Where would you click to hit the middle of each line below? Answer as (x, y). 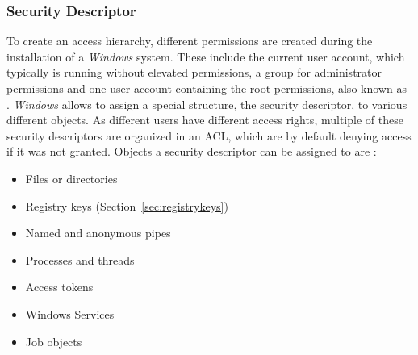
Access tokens (59, 287)
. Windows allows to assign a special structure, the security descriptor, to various (207, 104)
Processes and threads (80, 259)
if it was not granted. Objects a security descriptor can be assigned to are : (192, 151)
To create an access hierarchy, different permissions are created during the (190, 41)
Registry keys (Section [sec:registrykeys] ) (127, 205)
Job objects (54, 341)
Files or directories (71, 178)
